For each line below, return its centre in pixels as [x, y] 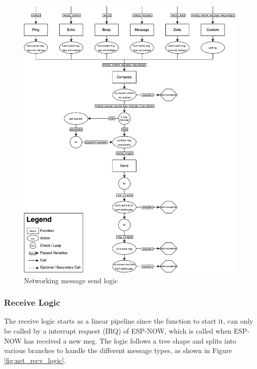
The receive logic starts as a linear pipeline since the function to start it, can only [129, 321]
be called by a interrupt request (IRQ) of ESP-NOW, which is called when [118, 331]
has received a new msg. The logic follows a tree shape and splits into [130, 340]
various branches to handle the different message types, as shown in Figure [118, 350]
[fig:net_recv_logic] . [35, 360]
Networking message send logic [71, 280]
